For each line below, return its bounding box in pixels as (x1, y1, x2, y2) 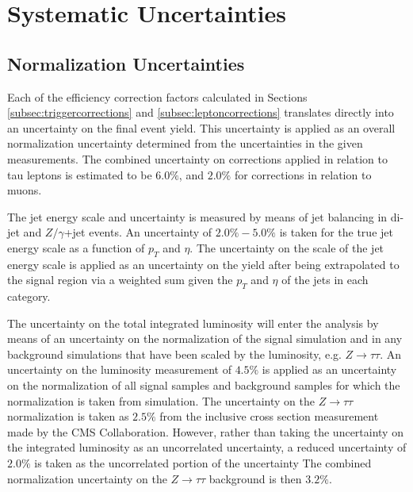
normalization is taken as (7, 408, 129, 425)
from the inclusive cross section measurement (159, 408, 379, 425)
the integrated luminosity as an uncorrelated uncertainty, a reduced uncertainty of (7, 439, 407, 455)
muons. (7, 182, 42, 198)
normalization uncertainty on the (7, 470, 167, 486)
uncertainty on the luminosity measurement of (7, 361, 231, 378)
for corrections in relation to (234, 166, 372, 183)
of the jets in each (281, 271, 369, 288)
